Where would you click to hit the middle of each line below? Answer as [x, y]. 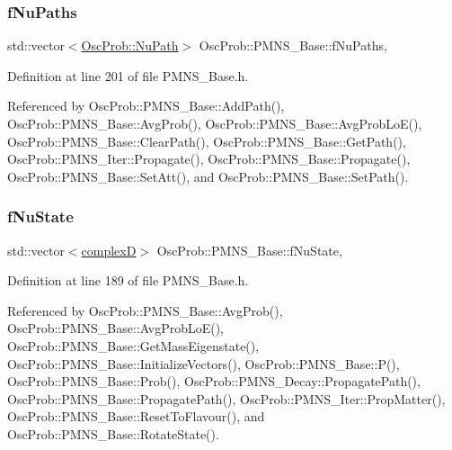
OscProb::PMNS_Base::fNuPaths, [293, 45]
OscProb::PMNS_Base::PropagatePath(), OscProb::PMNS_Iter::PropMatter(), [226, 398]
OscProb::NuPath [130, 45]
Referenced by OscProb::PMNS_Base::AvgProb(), [145, 310]
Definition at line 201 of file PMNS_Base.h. [128, 75]
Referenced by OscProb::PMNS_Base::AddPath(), [146, 106]
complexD [109, 250]
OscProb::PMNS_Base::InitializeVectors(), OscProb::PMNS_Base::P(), [204, 363]
